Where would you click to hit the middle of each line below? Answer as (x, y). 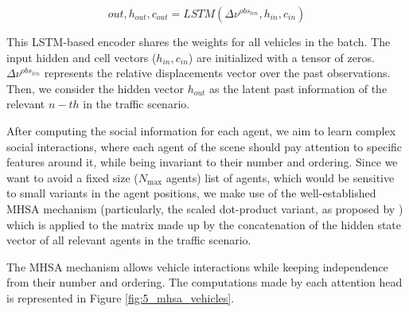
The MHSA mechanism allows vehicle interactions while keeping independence (197, 266)
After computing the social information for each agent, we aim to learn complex (201, 130)
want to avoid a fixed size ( (72, 177)
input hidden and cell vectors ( (82, 57)
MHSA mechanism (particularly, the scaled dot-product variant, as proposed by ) (205, 208)
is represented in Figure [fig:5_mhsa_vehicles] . (121, 297)
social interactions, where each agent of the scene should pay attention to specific (204, 146)
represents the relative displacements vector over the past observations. (217, 73)
